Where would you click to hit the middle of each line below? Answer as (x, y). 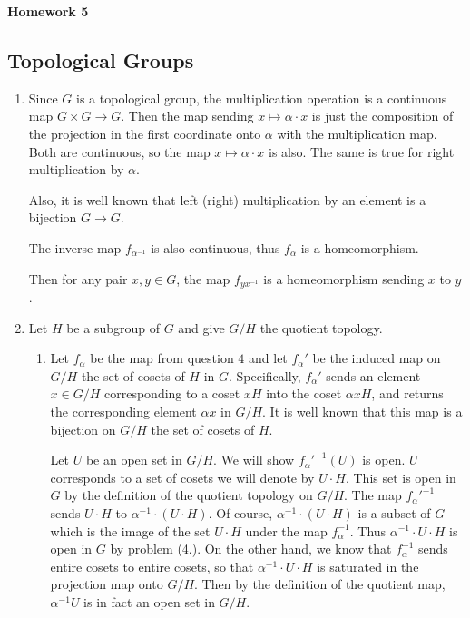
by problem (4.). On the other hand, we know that (251, 549)
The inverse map (75, 247)
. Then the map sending (187, 116)
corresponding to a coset (172, 393)
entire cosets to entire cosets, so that (152, 566)
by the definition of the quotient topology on (189, 495)
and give (201, 327)
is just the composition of (382, 116)
